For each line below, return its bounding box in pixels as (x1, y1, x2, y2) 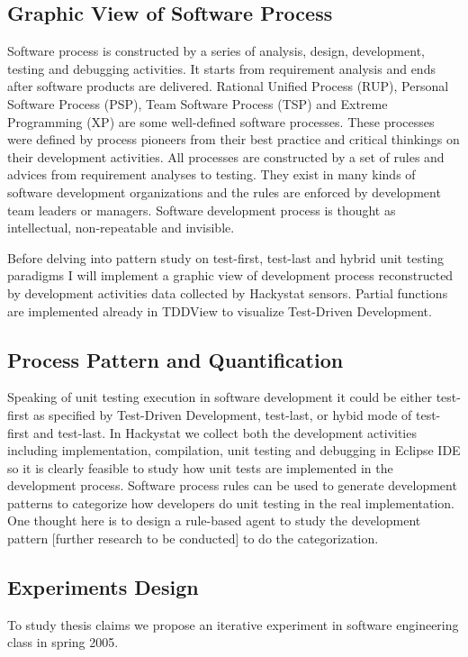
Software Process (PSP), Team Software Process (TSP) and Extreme (7, 94, 388, 113)
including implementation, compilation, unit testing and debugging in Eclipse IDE (7, 441, 461, 460)
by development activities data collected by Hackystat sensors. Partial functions (7, 283, 448, 302)
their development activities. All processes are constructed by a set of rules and (7, 147, 445, 166)
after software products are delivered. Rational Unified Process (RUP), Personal (7, 77, 449, 96)
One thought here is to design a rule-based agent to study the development (7, 511, 421, 530)
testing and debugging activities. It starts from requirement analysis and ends (7, 59, 436, 78)
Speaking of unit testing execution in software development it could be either (7, 388, 432, 406)
